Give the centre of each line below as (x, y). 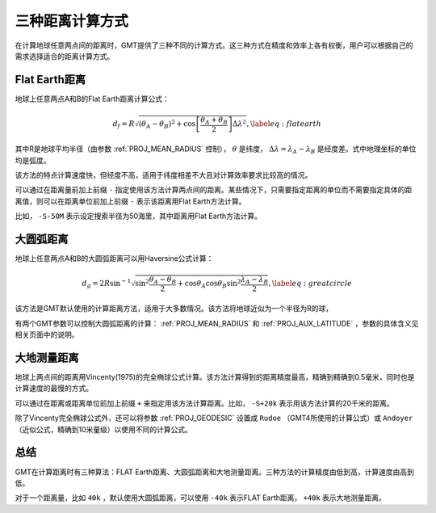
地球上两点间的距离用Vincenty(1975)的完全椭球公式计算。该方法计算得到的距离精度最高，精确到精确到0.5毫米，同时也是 (215, 377)
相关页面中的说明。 (47, 334)
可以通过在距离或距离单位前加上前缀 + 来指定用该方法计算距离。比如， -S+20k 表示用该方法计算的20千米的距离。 (205, 403)
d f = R (124, 124)
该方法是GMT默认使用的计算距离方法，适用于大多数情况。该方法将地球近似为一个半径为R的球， (174, 309)
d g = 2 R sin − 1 (107, 284)
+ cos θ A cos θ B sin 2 (209, 284)
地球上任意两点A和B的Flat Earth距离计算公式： (92, 99)
